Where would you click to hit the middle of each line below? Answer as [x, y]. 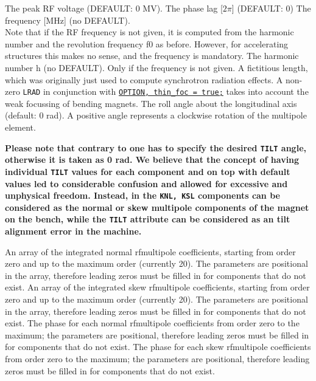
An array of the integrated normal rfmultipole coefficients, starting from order [150, 251]
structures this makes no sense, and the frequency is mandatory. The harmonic [152, 56]
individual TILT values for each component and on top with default [148, 171]
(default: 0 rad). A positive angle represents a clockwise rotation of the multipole [156, 115]
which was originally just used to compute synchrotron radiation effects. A [144, 79]
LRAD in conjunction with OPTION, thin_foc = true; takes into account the [166, 91]
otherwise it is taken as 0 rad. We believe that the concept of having [152, 160]
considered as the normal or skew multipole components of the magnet [157, 207]
